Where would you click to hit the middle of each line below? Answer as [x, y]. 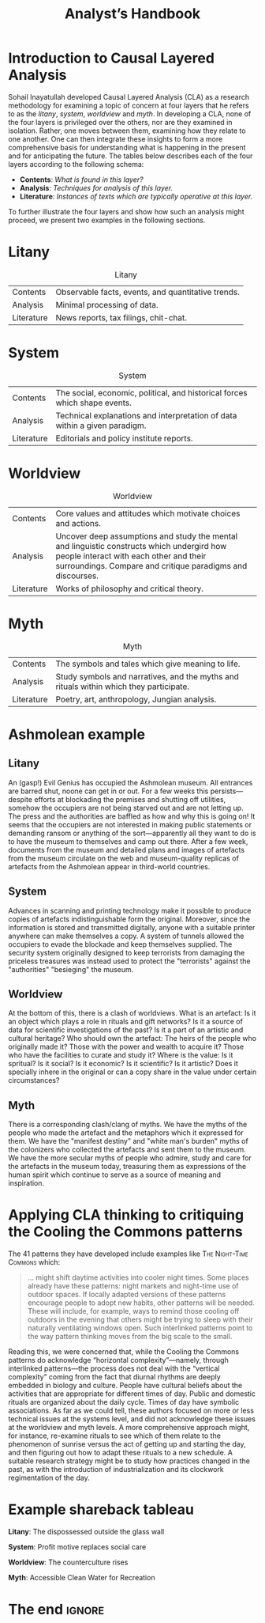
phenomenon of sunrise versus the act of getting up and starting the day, [127, 1444]
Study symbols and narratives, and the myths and [147, 676]
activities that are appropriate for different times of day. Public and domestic [132, 1394]
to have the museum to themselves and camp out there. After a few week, [128, 841]
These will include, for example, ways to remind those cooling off [133, 1311]
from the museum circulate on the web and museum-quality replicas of [123, 858]
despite [21, 799]
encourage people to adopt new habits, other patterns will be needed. [141, 1303]
